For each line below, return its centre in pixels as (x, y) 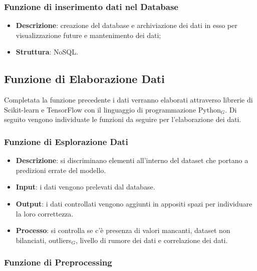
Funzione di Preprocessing (58, 262)
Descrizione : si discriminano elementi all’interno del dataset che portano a (132, 160)
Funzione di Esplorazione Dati (66, 141)
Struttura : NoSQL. (47, 52)
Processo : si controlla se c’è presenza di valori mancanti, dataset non (123, 230)
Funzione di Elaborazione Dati (84, 79)
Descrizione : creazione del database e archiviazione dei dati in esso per (126, 25)
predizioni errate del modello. (61, 170)
